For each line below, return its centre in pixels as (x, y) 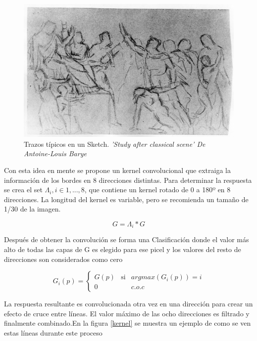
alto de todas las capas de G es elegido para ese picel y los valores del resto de (123, 249)
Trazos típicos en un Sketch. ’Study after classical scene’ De (115, 144)
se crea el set (23, 190)
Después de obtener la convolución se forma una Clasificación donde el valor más (127, 239)
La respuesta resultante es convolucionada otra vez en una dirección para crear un (128, 304)
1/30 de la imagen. (32, 209)
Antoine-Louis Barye (55, 153)
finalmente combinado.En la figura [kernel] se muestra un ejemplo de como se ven (128, 323)
